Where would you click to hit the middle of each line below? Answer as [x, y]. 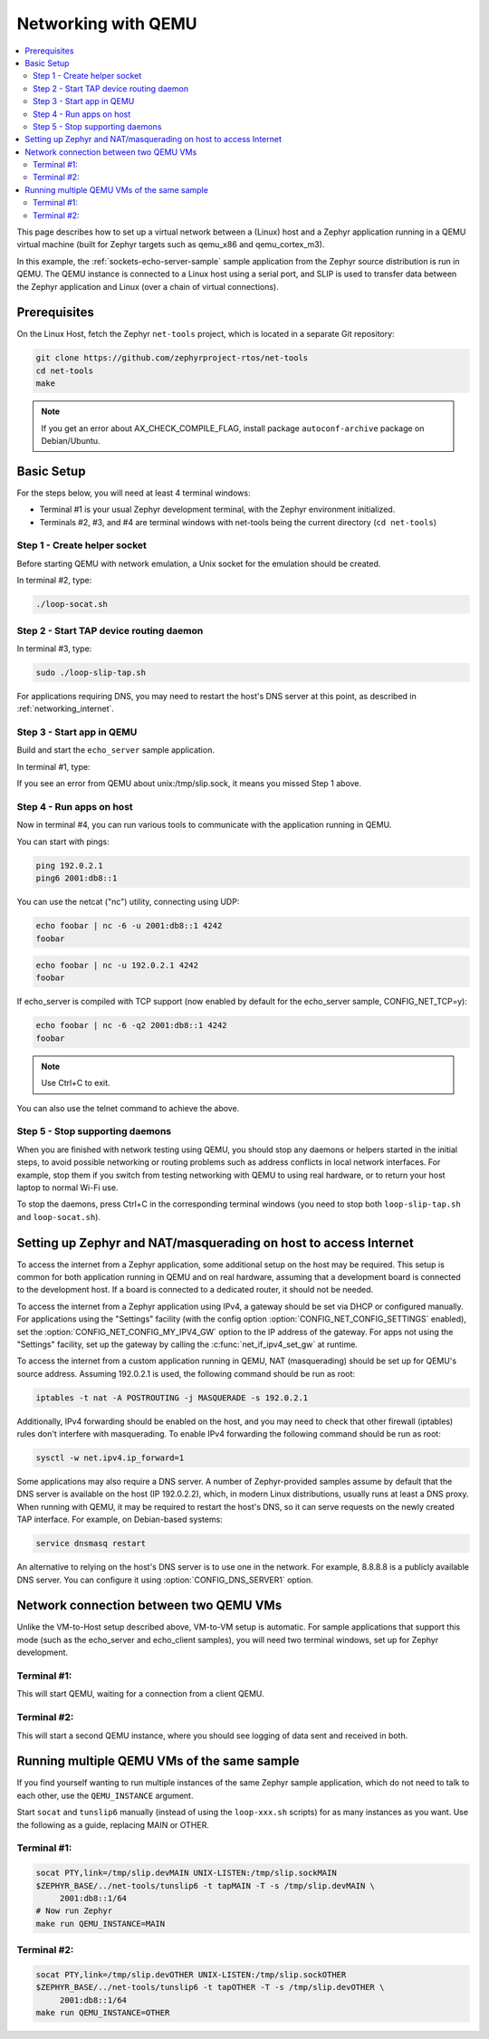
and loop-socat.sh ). [59, 1217]
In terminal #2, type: [54, 581]
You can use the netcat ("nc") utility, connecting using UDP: [128, 902]
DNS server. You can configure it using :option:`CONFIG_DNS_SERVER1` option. [165, 1580]
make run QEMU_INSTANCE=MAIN [101, 1924]
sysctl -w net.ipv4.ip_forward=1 [110, 1458]
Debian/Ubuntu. [71, 441]
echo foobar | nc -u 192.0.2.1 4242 [117, 966]
